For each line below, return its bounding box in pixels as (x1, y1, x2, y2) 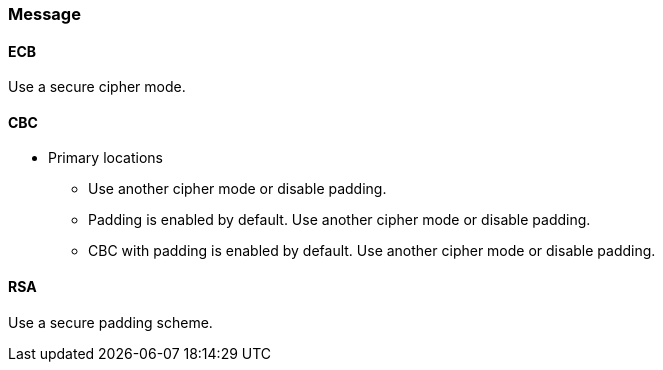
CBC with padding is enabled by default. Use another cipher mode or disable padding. (88, 242, 656, 260)
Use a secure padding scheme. (8, 313, 213, 331)
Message (8, 4, 81, 24)
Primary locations (48, 149, 163, 167)
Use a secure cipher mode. (8, 78, 186, 96)
